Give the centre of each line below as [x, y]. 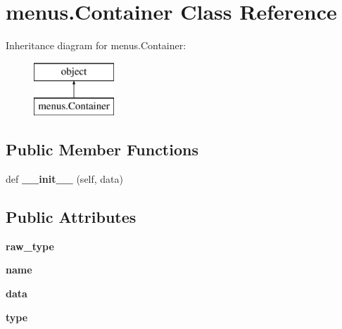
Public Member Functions [102, 149]
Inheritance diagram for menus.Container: [96, 45]
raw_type [30, 246]
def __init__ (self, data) [65, 179]
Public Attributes [71, 217]
